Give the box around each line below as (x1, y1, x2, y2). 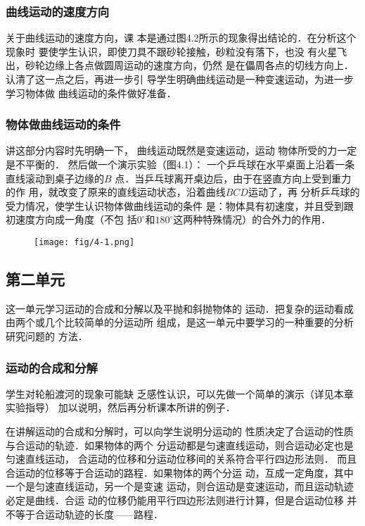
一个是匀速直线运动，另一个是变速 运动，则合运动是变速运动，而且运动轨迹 (6, 479, 354, 494)
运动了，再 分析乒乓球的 (248, 184, 360, 199)
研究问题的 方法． (6, 329, 88, 344)
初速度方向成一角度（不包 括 (6, 212, 137, 227)
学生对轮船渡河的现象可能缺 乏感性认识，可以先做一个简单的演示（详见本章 (6, 386, 354, 401)
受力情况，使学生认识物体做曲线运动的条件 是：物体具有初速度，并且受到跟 (6, 198, 354, 213)
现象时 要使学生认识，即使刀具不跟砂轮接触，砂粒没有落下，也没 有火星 (6, 44, 338, 58)
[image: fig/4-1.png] (34, 237, 135, 247)
